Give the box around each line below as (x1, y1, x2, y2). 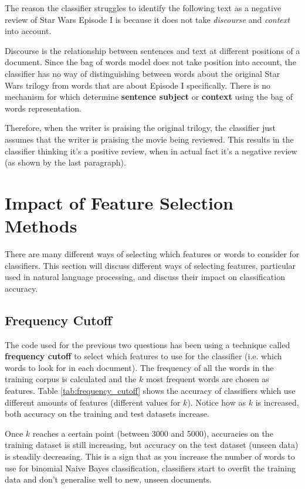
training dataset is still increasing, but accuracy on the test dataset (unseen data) (5, 439, 299, 451)
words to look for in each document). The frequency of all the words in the (5, 361, 274, 373)
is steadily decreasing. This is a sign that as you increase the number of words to (5, 450, 295, 462)
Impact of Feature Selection (5, 190, 234, 214)
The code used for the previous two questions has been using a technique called (5, 338, 290, 350)
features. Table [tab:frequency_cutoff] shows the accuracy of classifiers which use (5, 384, 296, 396)
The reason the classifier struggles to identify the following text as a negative (5, 2, 282, 14)
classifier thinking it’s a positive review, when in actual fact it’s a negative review (5, 144, 297, 157)
